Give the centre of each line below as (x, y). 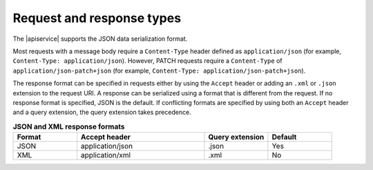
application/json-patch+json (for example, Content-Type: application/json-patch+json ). (159, 70)
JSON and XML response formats (69, 126)
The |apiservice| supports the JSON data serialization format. (100, 39)
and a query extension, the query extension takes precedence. (102, 112)
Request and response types (97, 18)
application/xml (106, 155)
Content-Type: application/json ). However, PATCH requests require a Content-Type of (147, 61)
